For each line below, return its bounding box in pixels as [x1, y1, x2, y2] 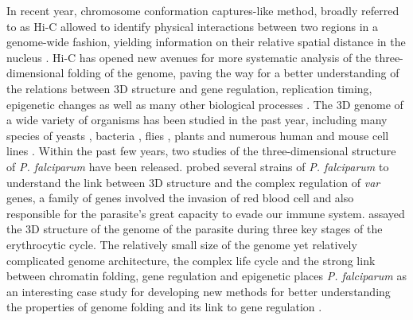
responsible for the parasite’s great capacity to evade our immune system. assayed [6, 205, 405, 221]
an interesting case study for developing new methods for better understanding [6, 283, 391, 299]
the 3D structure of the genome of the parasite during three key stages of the [6, 220, 383, 237]
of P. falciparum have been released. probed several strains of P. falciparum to [6, 158, 389, 174]
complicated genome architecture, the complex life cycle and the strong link [6, 252, 376, 268]
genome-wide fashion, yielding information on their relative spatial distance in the [6, 33, 406, 50]
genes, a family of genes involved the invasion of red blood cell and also [6, 189, 354, 206]
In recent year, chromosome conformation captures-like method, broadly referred [6, 2, 399, 18]
